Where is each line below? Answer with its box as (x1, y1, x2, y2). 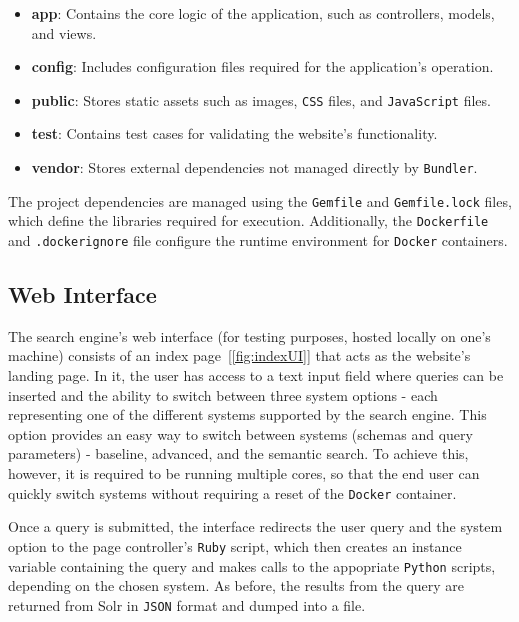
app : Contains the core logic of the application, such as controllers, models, (31, 3, 495, 23)
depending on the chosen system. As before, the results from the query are (8, 575, 465, 596)
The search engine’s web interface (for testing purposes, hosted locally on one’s (8, 325, 491, 346)
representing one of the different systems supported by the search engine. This (8, 404, 487, 425)
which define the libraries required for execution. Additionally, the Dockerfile (8, 210, 489, 231)
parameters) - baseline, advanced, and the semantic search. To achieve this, (8, 443, 469, 464)
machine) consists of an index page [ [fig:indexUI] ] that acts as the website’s (8, 345, 471, 366)
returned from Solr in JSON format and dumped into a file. (8, 594, 366, 615)
